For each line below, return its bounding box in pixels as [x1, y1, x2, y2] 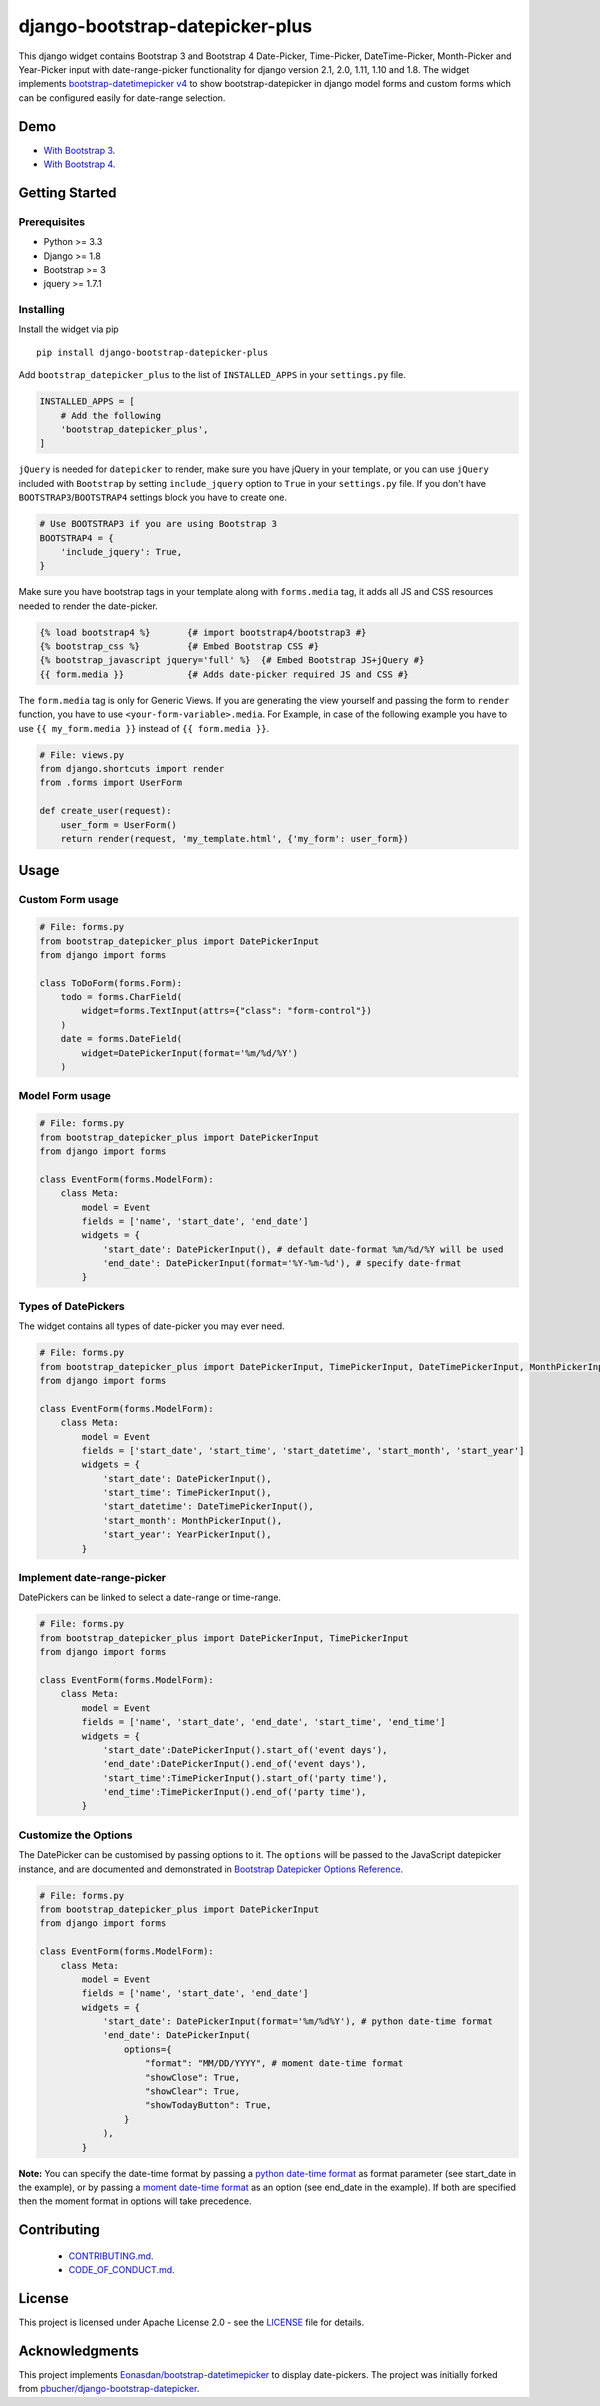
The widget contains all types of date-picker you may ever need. [18, 1320, 285, 1332]
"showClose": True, [145, 2071, 240, 2083]
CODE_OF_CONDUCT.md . [68, 2264, 175, 2276]
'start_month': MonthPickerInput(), [102, 1515, 283, 1526]
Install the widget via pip [18, 323, 119, 335]
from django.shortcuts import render [39, 763, 225, 775]
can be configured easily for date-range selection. [18, 91, 226, 104]
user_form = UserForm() [60, 819, 177, 830]
